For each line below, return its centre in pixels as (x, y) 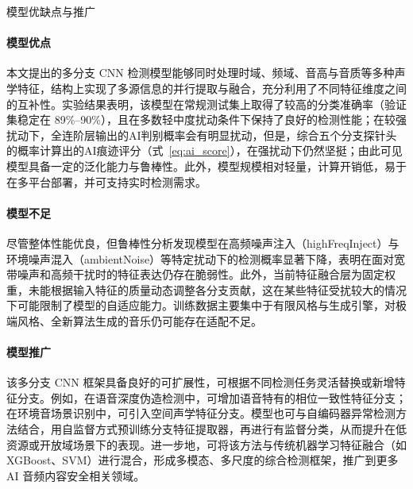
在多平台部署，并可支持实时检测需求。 (106, 181)
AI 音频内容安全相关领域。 (76, 475)
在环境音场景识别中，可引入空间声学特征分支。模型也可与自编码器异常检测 (201, 413)
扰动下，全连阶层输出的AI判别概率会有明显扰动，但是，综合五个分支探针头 (202, 135)
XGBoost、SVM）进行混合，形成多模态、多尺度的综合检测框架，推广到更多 (203, 460)
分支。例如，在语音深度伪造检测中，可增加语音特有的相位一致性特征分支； (212, 397)
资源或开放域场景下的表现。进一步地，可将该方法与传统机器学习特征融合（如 (206, 444)
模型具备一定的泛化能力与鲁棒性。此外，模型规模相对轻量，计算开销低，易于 (206, 166)
